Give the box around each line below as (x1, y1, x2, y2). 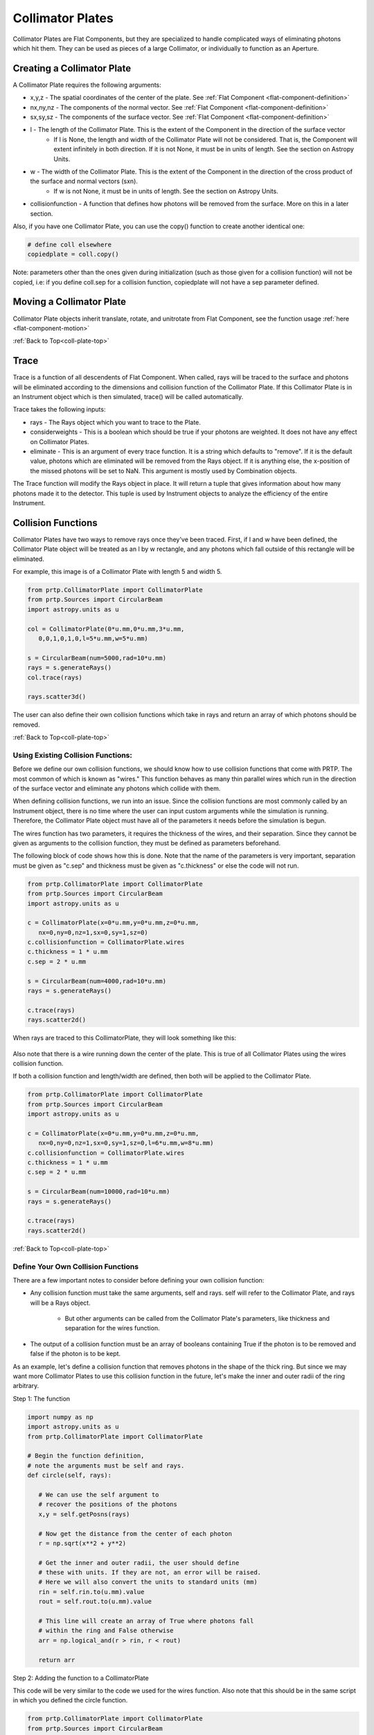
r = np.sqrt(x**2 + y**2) (38, 1539, 127, 1547)
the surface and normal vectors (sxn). (30, 177, 139, 185)
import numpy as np (27, 1413, 93, 1421)
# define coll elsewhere (27, 240, 112, 248)
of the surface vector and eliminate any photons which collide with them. (12, 784, 221, 793)
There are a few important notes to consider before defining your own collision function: (12, 1276, 265, 1284)
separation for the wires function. (64, 1324, 160, 1332)
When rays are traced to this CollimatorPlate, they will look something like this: (12, 1034, 237, 1042)
